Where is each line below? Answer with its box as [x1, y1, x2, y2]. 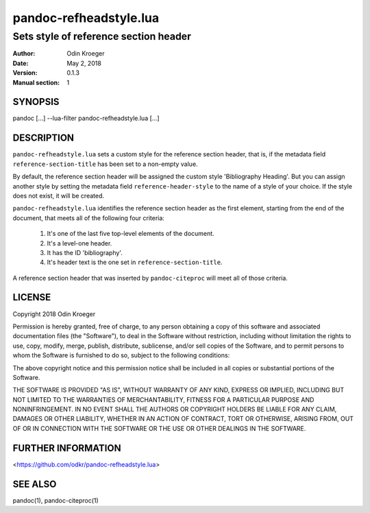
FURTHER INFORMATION [12, 442, 121, 454]
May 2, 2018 [66, 59, 102, 67]
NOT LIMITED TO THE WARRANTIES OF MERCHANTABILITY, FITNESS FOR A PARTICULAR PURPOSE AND [12, 395, 314, 404]
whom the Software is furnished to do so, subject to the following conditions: [12, 351, 230, 359]
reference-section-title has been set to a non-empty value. [12, 160, 198, 168]
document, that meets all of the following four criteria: [12, 213, 164, 222]
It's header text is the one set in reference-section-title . [47, 258, 223, 267]
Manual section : [12, 78, 60, 86]
